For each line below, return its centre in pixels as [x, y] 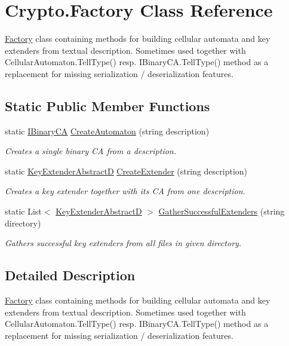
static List [23, 211]
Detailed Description [70, 275]
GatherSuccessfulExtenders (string [222, 211]
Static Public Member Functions [107, 105]
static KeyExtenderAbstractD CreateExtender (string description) [126, 171]
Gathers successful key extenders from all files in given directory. [123, 243]
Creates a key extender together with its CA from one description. [125, 191]
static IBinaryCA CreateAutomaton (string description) [107, 131]
